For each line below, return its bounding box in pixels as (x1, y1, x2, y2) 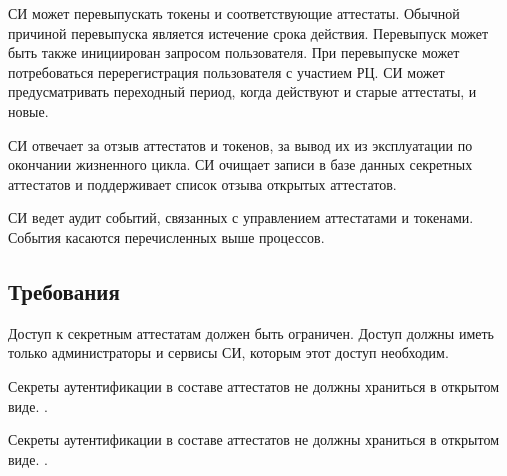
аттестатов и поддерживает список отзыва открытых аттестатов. (8, 173, 397, 194)
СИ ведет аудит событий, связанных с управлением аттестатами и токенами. (8, 207, 474, 228)
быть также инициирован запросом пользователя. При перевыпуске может (8, 42, 460, 63)
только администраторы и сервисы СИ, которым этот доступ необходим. (8, 342, 449, 363)
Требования (8, 275, 120, 306)
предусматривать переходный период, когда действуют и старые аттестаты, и (8, 81, 477, 102)
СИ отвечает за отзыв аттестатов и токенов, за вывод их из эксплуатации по (8, 134, 473, 155)
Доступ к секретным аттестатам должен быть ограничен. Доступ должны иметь (8, 322, 494, 343)
